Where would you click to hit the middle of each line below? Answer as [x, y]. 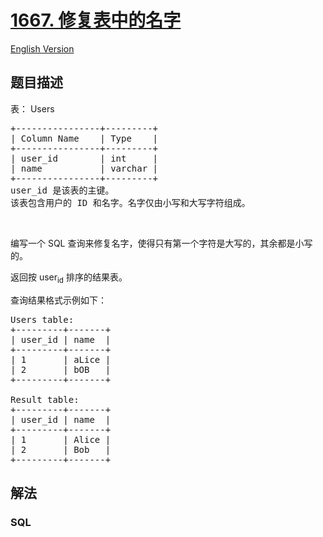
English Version [42, 48]
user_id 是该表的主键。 [62, 190]
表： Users [32, 108]
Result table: [45, 399]
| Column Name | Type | [84, 138]
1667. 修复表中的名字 [96, 20]
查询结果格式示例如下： [58, 300]
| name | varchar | [84, 168]
